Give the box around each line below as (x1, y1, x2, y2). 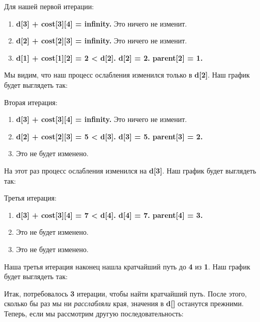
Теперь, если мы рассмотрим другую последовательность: (4, 308, 184, 318)
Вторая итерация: (4, 96, 57, 107)
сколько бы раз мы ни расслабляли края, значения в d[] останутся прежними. (4, 298, 244, 309)
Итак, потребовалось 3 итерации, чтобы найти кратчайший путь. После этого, (4, 288, 247, 299)
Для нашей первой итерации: (4, 1, 94, 11)
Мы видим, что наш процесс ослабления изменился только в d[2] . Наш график (4, 69, 250, 80)
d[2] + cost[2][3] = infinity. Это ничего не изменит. (16, 35, 187, 46)
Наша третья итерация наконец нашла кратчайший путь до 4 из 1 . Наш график (4, 261, 250, 271)
